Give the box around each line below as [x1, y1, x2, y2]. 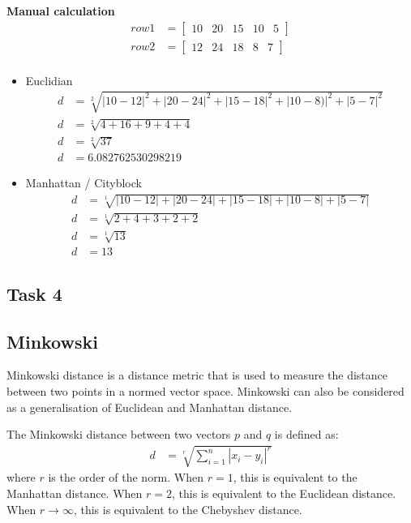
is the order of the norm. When [48, 469, 204, 486]
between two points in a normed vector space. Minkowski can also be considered [6, 382, 405, 399]
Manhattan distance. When [6, 484, 143, 501]
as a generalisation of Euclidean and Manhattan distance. [6, 398, 293, 415]
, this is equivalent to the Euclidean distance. [171, 484, 396, 501]
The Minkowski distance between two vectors [6, 426, 231, 443]
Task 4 [6, 281, 62, 306]
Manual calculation [6, 2, 115, 19]
